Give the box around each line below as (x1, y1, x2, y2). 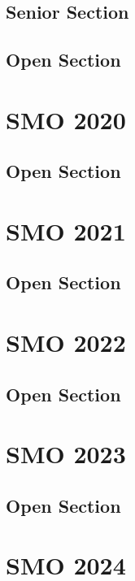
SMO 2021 (6, 214, 126, 247)
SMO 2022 (6, 326, 126, 359)
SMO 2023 (6, 437, 126, 470)
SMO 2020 (6, 102, 126, 136)
